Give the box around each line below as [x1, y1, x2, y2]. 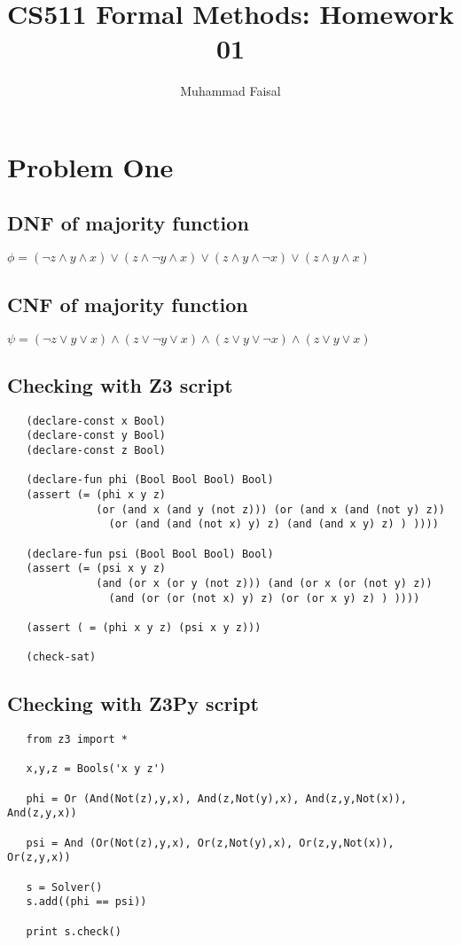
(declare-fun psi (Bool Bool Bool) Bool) [26, 547, 274, 560]
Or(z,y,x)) [7, 851, 71, 864]
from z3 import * [26, 733, 129, 746]
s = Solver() [26, 880, 103, 894]
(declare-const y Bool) [26, 429, 166, 442]
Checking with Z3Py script [7, 690, 259, 717]
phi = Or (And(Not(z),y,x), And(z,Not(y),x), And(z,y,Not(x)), [26, 792, 408, 805]
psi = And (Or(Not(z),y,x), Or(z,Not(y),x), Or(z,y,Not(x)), [26, 836, 395, 849]
